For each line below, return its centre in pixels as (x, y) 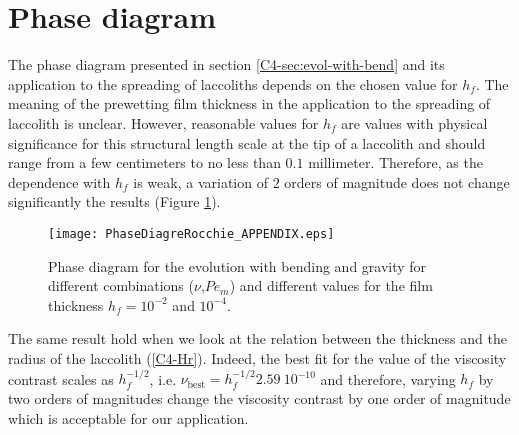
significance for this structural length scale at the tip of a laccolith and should (247, 142)
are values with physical (414, 122)
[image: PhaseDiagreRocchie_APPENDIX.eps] (191, 233)
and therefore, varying (388, 378)
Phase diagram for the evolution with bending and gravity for (237, 265)
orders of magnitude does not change (397, 181)
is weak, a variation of (200, 181)
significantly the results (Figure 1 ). (114, 201)
